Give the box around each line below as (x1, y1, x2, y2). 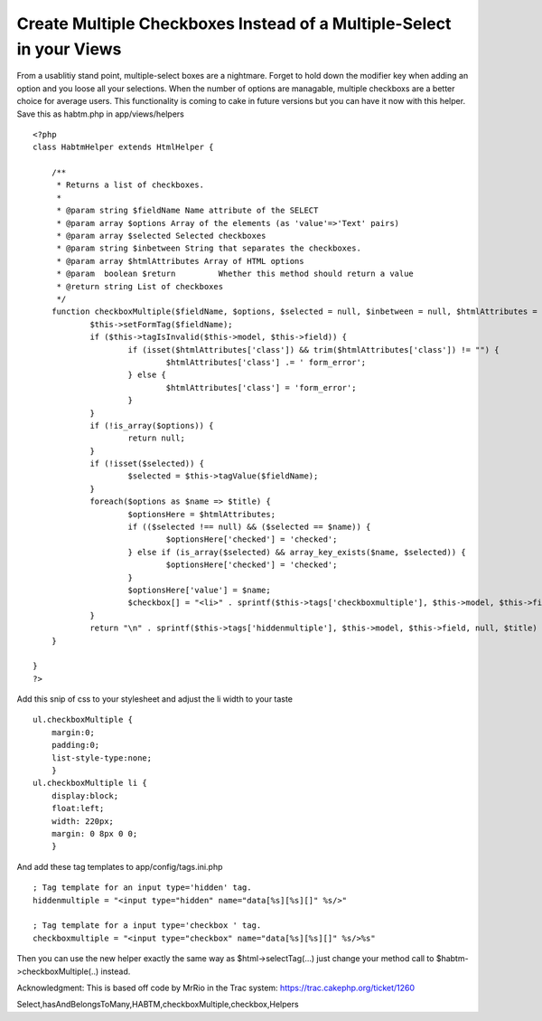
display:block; (51, 790, 119, 800)
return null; (127, 433, 185, 443)
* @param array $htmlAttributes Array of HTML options (56, 256, 304, 266)
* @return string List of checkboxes (56, 281, 224, 291)
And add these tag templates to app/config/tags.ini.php (16, 861, 223, 872)
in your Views (16, 39, 122, 59)
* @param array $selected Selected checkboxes (56, 231, 266, 241)
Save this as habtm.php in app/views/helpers (16, 109, 184, 119)
